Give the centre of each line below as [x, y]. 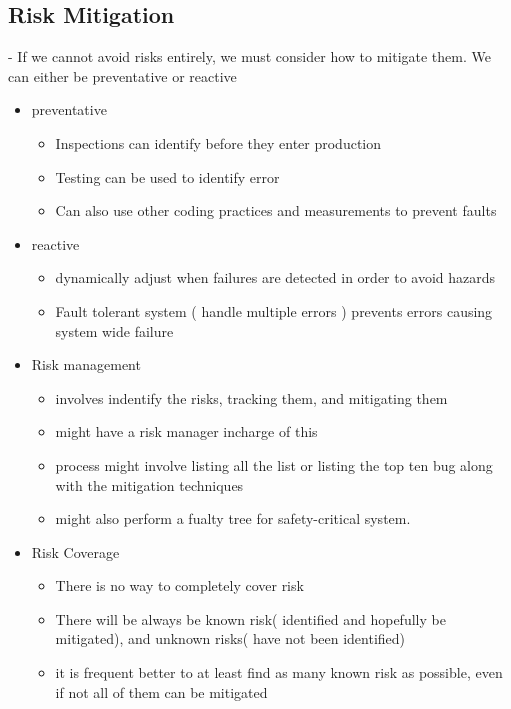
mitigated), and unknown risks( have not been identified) [230, 638]
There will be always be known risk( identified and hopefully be [250, 618]
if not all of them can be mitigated [161, 691]
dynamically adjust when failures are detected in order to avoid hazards [275, 277]
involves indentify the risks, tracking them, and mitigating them [251, 397]
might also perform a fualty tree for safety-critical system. [233, 518]
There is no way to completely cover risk [179, 585]
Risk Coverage [75, 551]
